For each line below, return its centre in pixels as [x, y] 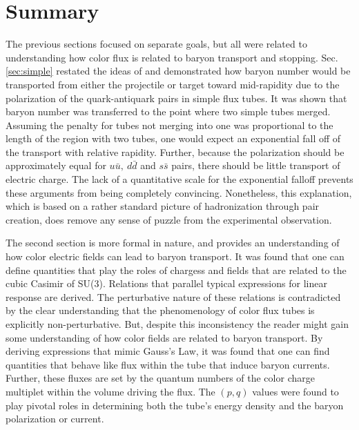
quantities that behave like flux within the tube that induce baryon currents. [168, 364]
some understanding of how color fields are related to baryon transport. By [164, 337]
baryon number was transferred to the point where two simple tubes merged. [168, 111]
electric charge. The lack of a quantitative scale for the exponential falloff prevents [179, 179]
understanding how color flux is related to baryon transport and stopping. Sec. [172, 57]
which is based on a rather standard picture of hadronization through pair [163, 206]
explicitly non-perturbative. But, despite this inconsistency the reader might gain [177, 324]
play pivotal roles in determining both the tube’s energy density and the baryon [175, 405]
